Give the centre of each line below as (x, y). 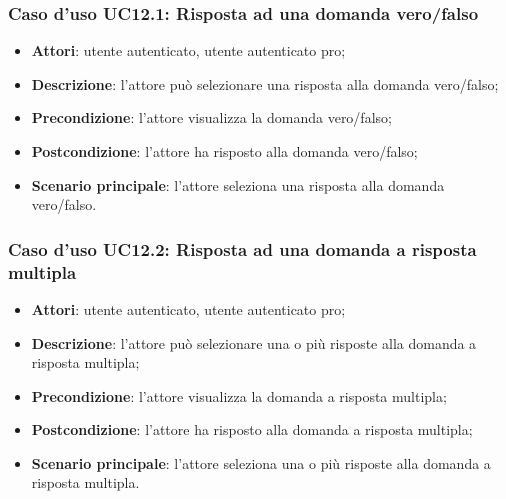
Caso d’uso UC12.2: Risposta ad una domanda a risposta (242, 248)
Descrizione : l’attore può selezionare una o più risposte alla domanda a (254, 342)
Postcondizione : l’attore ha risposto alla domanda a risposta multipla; (252, 429)
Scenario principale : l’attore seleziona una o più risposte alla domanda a (261, 462)
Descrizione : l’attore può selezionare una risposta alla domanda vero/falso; (265, 83)
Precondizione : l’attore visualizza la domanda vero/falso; (211, 117)
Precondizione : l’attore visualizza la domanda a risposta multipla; (239, 395)
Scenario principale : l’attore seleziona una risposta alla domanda (238, 184)
